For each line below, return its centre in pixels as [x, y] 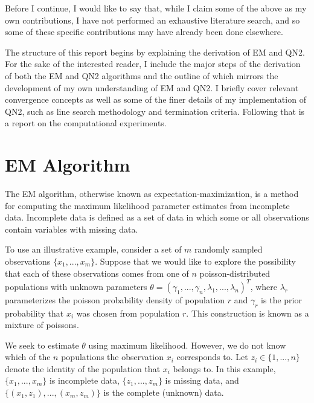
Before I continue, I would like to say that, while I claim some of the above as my [156, 8]
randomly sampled [229, 249]
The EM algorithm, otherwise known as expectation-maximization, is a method [152, 194]
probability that [34, 313]
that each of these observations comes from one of [97, 273]
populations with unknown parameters [76, 286]
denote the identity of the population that [83, 368]
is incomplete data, [84, 380]
